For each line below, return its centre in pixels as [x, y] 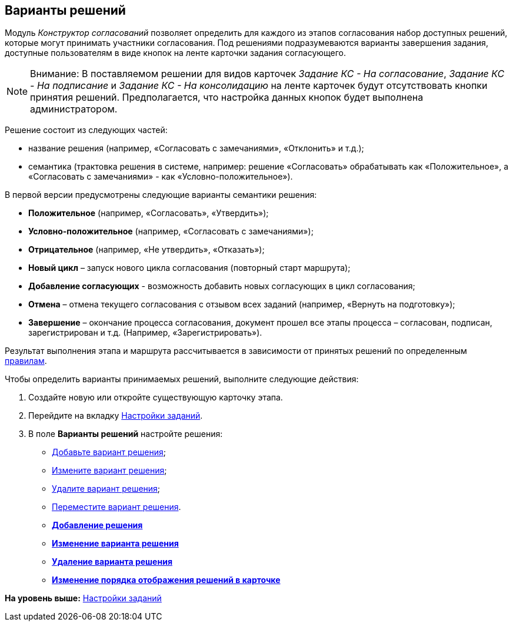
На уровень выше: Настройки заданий [83, 598]
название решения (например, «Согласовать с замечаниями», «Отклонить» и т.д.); [196, 148]
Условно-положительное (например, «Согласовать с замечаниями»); [171, 231]
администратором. [74, 109]
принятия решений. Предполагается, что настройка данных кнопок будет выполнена [227, 97]
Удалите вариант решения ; [106, 489]
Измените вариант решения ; [109, 471]
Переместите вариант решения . [116, 507]
